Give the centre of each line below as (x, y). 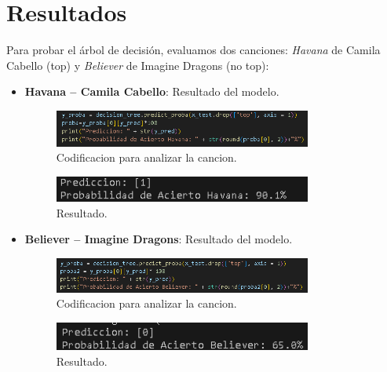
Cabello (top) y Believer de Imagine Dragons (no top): (138, 65)
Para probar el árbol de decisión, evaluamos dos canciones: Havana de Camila (193, 50)
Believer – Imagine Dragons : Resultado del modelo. (159, 239)
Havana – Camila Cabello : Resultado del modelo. (152, 91)
